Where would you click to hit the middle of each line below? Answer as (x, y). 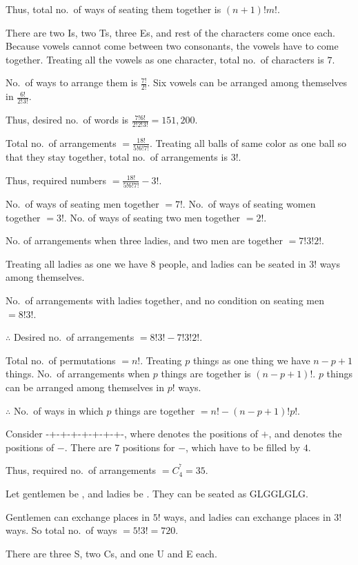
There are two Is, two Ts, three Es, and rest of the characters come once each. (170, 32)
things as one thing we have (251, 360)
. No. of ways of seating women (249, 204)
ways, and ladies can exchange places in (247, 516)
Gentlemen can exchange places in (78, 516)
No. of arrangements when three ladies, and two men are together (145, 240)
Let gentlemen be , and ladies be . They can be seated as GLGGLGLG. (157, 494)
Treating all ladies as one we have (77, 263)
